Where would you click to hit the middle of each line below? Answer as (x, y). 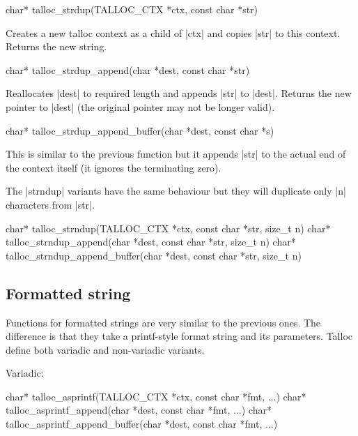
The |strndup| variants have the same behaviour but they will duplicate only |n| (176, 191)
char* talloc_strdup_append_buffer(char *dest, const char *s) (140, 130)
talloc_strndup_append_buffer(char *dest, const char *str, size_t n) (154, 255)
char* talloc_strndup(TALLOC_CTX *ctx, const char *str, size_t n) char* (168, 228)
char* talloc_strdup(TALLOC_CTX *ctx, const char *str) (132, 9)
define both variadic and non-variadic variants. (105, 349)
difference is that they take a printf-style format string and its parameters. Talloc (179, 336)
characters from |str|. (50, 204)
